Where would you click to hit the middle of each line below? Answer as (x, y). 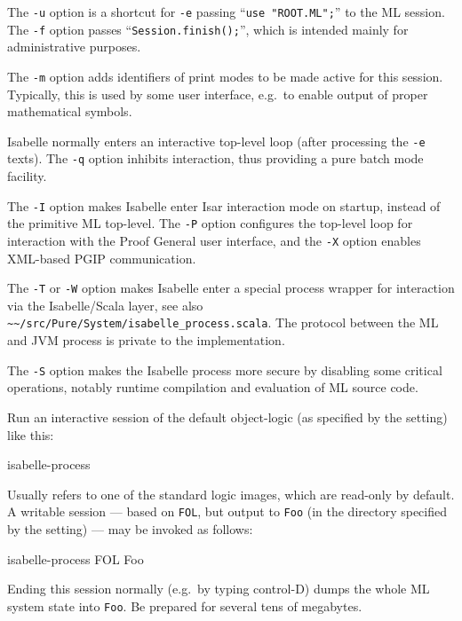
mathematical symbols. (70, 111)
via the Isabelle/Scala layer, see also (105, 305)
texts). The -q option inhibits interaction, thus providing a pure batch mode (215, 158)
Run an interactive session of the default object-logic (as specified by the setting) (227, 417)
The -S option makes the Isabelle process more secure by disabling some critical (225, 369)
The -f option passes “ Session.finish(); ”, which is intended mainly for (208, 29)
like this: (31, 434)
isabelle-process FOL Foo (76, 558)
